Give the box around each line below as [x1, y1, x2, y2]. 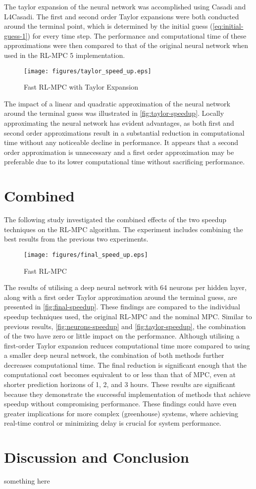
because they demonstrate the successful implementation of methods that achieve [4, 389, 251, 399]
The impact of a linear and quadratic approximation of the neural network [4, 98, 230, 108]
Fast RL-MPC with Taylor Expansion [24, 82, 139, 92]
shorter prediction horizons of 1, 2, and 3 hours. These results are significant [4, 379, 236, 390]
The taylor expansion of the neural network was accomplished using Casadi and [4, 1, 246, 11]
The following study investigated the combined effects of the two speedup [4, 214, 227, 225]
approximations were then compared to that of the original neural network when [4, 40, 249, 50]
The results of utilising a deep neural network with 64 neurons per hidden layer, [4, 282, 247, 293]
